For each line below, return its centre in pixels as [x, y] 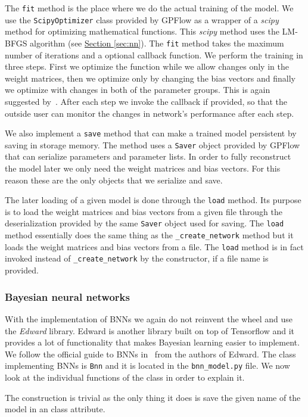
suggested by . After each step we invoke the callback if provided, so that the [146, 101]
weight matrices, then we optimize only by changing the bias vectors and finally [150, 78]
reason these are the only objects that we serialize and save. [114, 180]
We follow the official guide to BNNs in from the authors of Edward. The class [150, 354]
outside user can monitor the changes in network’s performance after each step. [150, 113]
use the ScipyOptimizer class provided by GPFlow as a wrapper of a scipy [142, 19]
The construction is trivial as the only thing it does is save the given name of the [153, 397]
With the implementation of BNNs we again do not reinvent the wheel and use [149, 318]
